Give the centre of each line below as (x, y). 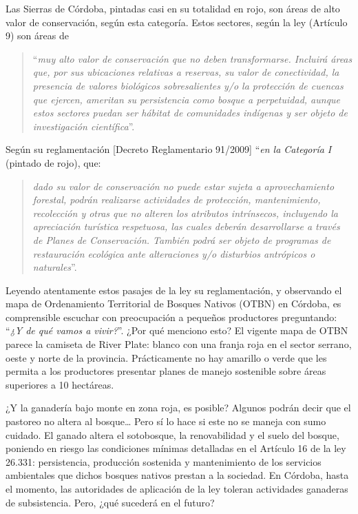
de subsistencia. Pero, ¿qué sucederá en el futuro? (110, 502)
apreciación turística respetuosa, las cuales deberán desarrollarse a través (186, 226)
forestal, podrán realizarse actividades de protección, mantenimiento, (177, 199)
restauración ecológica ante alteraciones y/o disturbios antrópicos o (174, 253)
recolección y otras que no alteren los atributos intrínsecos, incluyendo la (186, 213)
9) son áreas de (37, 35)
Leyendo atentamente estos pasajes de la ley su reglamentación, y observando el (174, 290)
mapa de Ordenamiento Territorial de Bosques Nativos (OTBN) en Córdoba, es (173, 304)
